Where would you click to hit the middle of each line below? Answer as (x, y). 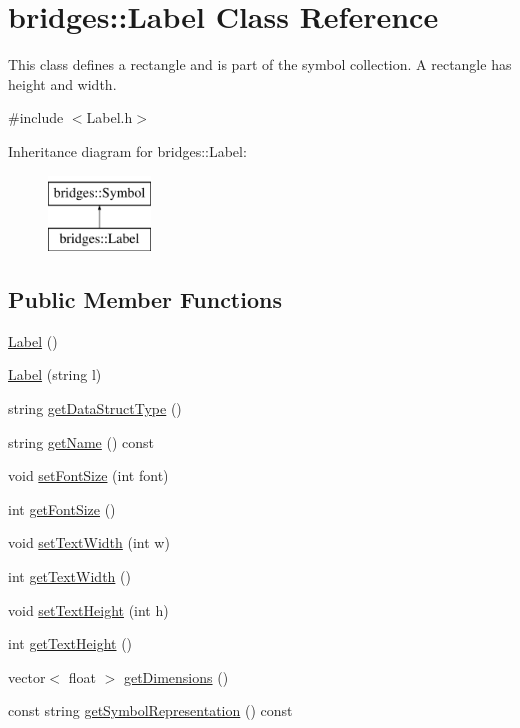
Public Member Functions (145, 299)
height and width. (62, 83)
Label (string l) (55, 374)
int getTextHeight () (70, 643)
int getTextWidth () (69, 576)
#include (36, 117)
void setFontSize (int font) (88, 475)
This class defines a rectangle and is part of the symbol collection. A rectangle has (260, 64)
